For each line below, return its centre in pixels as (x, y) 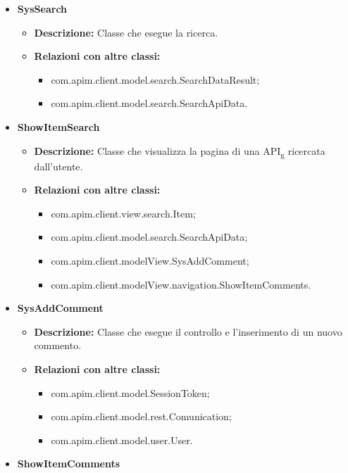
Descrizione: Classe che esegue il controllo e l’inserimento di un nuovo (188, 331)
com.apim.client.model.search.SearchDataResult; (155, 79)
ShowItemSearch (58, 126)
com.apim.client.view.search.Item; (123, 213)
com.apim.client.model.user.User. (122, 440)
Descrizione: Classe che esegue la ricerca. (126, 32)
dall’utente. (58, 166)
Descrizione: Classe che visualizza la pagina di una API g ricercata (180, 151)
